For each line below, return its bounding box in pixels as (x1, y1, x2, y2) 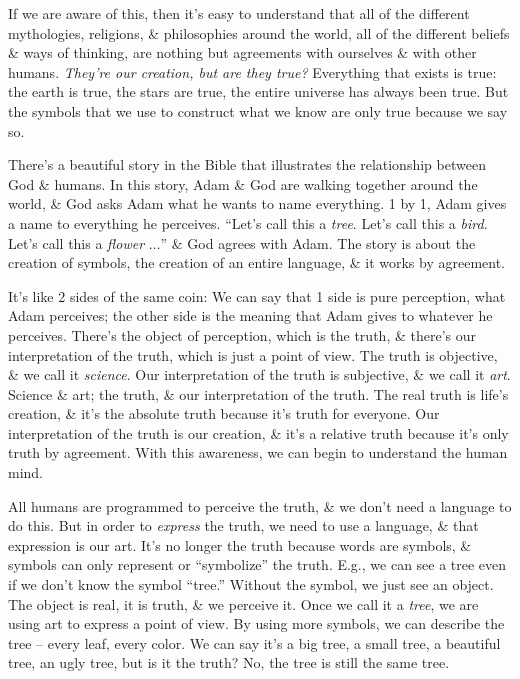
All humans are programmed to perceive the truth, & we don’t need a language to (8, 495, 512, 516)
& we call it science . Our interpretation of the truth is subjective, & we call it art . (8, 364, 511, 385)
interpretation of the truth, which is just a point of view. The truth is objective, (8, 344, 498, 365)
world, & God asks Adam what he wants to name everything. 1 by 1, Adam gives (8, 193, 507, 214)
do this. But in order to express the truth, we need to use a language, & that (8, 515, 479, 536)
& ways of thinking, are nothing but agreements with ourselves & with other (8, 42, 477, 63)
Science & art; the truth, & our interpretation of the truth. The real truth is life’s (8, 383, 509, 404)
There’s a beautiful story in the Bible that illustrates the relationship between (8, 154, 486, 175)
